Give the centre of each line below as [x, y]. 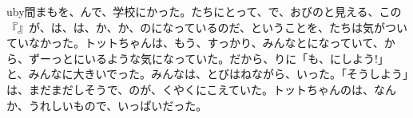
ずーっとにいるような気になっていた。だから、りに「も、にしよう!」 [208, 58]
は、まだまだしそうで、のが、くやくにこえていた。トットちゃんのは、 [190, 89]
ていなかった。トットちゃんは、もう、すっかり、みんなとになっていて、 [195, 43]
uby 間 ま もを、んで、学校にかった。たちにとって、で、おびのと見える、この [204, 11]
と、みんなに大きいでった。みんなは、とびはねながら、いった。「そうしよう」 [208, 74]
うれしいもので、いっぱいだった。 [118, 105]
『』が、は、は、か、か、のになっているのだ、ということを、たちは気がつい [207, 27]
